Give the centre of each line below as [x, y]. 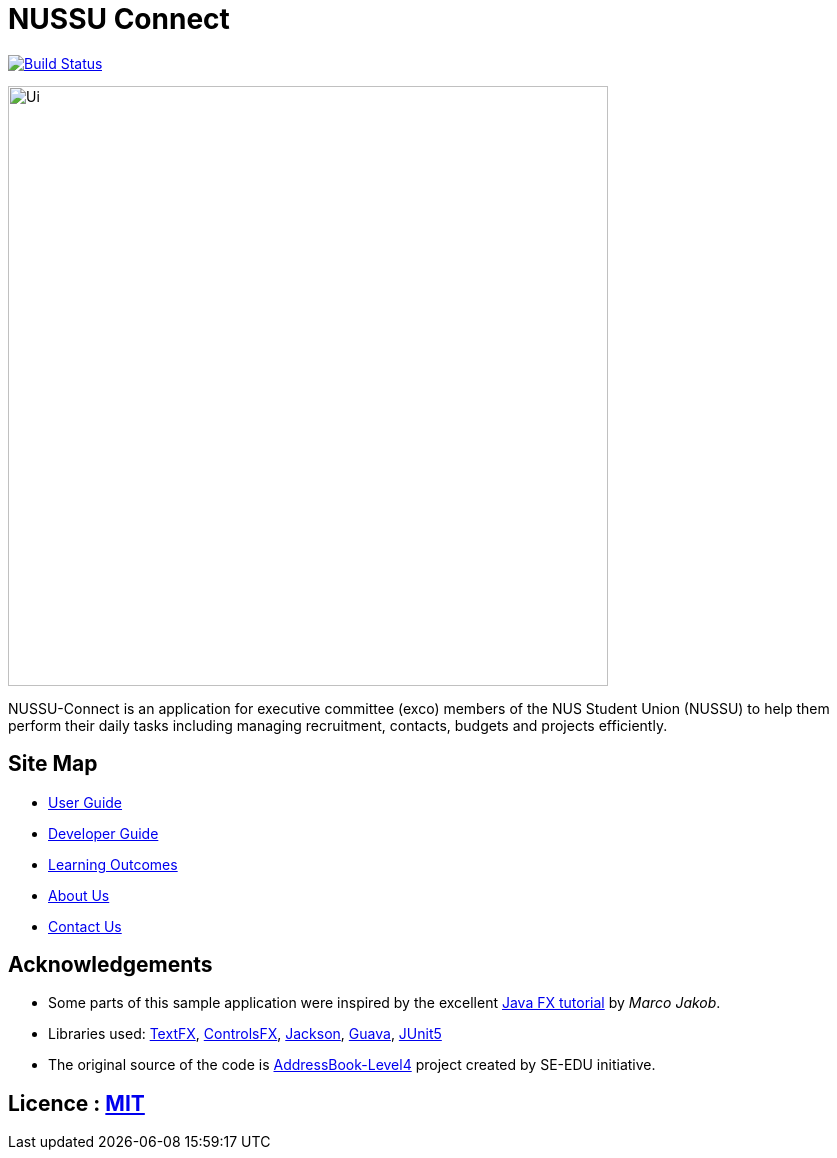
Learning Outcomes [113, 864]
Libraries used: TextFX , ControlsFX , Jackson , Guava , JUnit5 [245, 1034]
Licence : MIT [76, 1103]
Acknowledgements [110, 965]
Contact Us [85, 926]
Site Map [53, 764]
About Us [79, 895]
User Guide [85, 802]
